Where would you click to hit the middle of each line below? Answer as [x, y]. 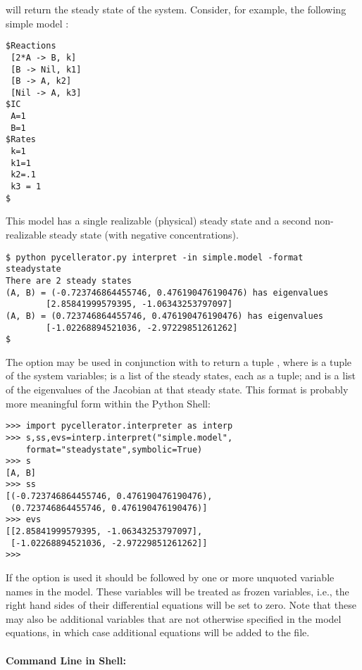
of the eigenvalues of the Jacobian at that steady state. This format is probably [177, 389]
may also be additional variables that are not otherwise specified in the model [174, 618]
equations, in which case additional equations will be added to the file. [158, 632]
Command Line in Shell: [66, 660]
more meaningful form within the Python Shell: [108, 403]
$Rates [21, 140]
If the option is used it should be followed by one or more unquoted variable [170, 577]
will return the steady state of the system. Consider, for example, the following [176, 9]
